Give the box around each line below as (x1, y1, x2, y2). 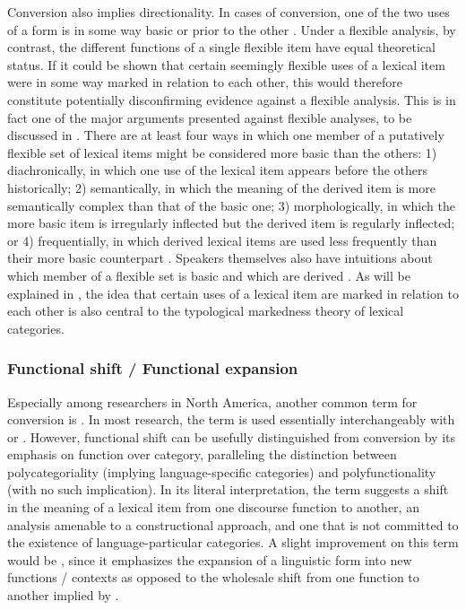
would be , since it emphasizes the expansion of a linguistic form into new (7, 550, 412, 569)
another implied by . (7, 586, 119, 605)
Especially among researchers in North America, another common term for (7, 392, 418, 411)
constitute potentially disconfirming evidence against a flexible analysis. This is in (7, 90, 456, 109)
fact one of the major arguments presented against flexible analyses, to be (7, 108, 412, 126)
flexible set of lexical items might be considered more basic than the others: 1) (7, 143, 437, 161)
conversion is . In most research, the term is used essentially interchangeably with (7, 410, 455, 429)
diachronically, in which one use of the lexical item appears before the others (7, 161, 427, 179)
